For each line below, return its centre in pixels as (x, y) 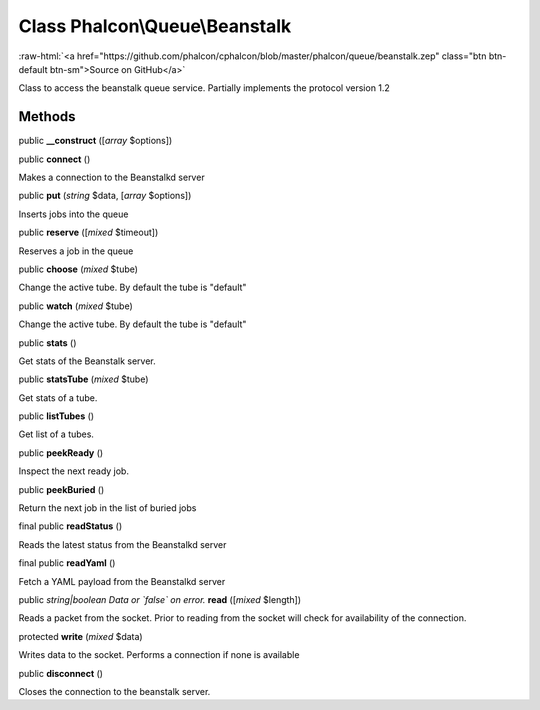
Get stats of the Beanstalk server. (87, 361)
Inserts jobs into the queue (73, 214)
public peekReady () (61, 452)
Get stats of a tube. (58, 397)
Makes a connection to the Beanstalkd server (111, 177)
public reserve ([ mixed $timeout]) (88, 232)
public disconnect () (61, 673)
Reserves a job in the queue (76, 251)
